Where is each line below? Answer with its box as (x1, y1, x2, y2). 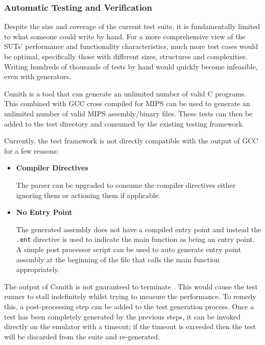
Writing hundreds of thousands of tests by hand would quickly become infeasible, (4, 61, 258, 71)
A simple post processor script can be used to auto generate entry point (16, 243, 241, 254)
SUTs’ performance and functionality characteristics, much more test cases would (4, 41, 258, 52)
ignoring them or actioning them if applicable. (16, 189, 160, 200)
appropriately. (16, 264, 60, 275)
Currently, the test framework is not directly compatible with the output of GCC (4, 135, 258, 146)
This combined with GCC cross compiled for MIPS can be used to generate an (4, 98, 250, 109)
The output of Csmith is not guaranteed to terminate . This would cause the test (4, 281, 258, 291)
